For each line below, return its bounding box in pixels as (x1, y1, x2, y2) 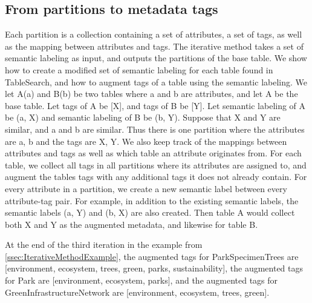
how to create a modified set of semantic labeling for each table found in (5, 63, 273, 76)
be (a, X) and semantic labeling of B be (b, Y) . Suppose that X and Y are (5, 111, 281, 124)
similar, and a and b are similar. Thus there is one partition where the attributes (5, 122, 305, 135)
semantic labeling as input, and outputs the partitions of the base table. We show (5, 52, 307, 64)
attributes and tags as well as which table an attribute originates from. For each (5, 147, 302, 159)
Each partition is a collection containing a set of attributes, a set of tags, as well (5, 28, 302, 41)
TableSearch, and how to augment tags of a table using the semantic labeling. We (5, 75, 307, 88)
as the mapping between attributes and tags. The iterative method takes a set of (5, 39, 304, 52)
